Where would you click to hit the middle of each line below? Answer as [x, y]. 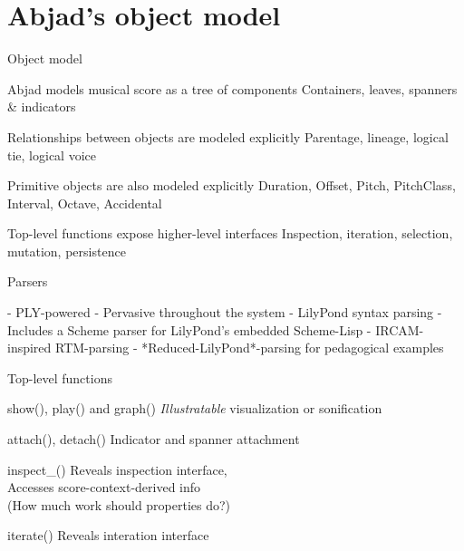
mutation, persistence [67, 251]
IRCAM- [400, 329]
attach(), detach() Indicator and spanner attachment [154, 439]
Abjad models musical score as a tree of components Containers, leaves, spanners [232, 88]
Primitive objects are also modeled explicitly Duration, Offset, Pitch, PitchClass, [232, 185]
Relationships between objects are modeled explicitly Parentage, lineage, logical [228, 136]
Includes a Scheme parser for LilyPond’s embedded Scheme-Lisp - [189, 329]
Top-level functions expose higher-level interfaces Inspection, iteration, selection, [230, 233]
